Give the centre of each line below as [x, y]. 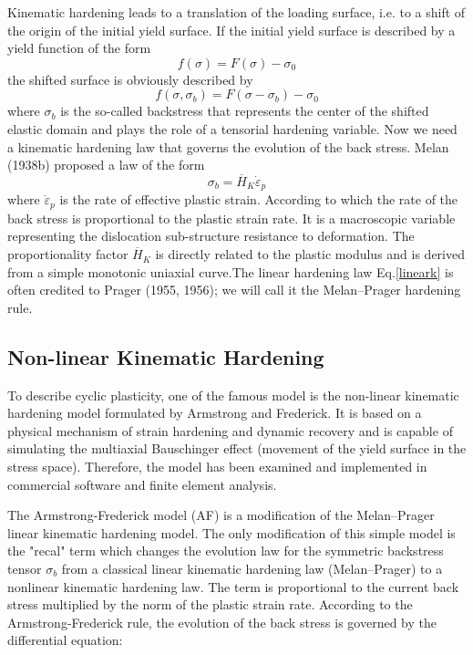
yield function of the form [79, 48]
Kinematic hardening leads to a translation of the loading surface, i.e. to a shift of [236, 12]
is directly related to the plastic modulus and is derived [310, 254]
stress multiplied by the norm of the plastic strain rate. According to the [210, 604]
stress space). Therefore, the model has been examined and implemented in [217, 467]
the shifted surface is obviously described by [130, 79]
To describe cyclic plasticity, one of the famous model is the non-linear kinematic [233, 395]
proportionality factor [68, 254]
